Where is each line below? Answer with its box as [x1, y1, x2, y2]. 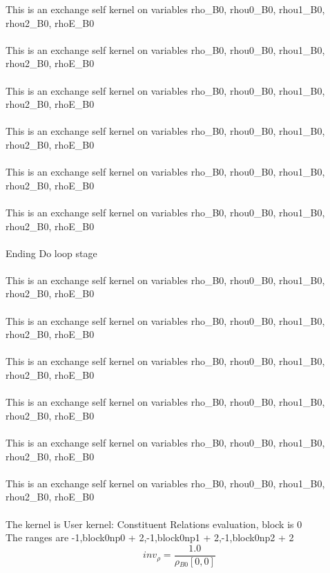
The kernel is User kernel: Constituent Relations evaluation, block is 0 [6, 516, 302, 531]
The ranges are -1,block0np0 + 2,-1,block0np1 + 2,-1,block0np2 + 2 [6, 530, 294, 545]
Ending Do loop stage [6, 245, 97, 260]
